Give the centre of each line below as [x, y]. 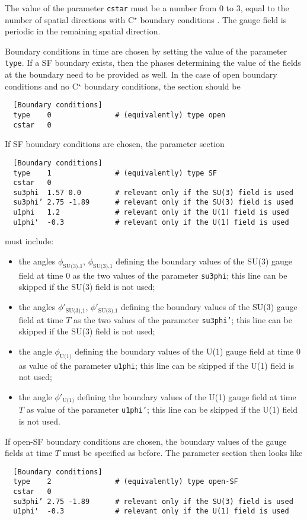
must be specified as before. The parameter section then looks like [183, 453]
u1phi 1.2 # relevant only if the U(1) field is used [151, 213]
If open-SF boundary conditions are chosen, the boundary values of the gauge [146, 441]
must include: [29, 241]
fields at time [29, 453]
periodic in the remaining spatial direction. [83, 31]
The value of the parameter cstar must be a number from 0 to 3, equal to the [147, 8]
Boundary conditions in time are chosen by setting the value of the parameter [146, 51]
